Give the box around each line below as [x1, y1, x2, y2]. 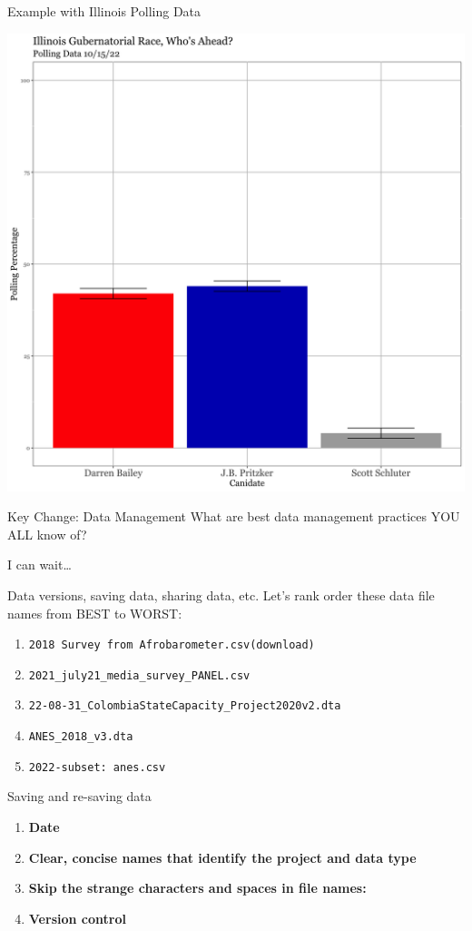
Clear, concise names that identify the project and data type [28, 847, 417, 867]
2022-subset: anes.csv [28, 760, 166, 774]
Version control [28, 908, 126, 927]
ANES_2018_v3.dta [28, 730, 133, 744]
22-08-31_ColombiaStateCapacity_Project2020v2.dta [28, 699, 341, 713]
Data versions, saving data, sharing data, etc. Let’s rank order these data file [7, 585, 435, 604]
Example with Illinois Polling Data [7, 2, 202, 20]
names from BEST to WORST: [7, 603, 182, 622]
